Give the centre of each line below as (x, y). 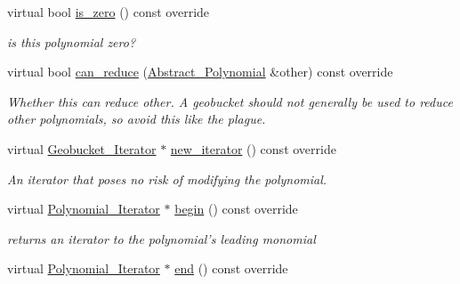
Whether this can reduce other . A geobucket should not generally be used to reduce (230, 101)
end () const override (231, 268)
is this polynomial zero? (72, 41)
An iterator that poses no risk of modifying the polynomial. (167, 179)
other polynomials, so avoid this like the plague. (137, 119)
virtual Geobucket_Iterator (82, 148)
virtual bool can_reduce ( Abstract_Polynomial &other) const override (200, 72)
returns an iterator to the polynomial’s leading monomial (161, 238)
